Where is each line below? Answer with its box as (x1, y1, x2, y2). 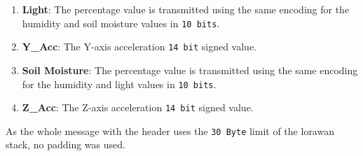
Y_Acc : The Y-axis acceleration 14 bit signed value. (22, 39, 257, 54)
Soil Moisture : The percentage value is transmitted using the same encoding (22, 62, 358, 77)
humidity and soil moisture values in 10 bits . (22, 15, 220, 30)
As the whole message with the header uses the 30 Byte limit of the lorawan (6, 123, 334, 138)
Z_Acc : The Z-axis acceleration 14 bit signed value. (22, 100, 254, 115)
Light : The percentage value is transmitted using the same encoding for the (22, 2, 350, 16)
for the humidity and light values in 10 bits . (22, 76, 217, 91)
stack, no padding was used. (6, 137, 125, 152)
